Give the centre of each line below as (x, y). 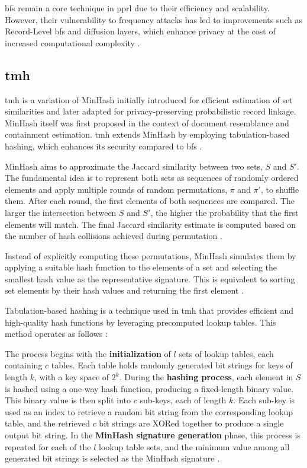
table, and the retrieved (47, 423)
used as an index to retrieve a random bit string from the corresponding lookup (149, 411)
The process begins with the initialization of (88, 353)
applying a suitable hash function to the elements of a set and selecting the (141, 267)
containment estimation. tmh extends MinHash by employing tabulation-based (147, 134)
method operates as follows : (56, 334)
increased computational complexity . (72, 42)
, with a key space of (72, 377)
